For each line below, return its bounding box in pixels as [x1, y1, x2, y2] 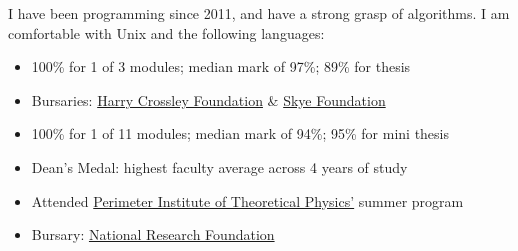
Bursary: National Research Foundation [31, 224, 275, 245]
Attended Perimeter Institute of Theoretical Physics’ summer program [31, 190, 464, 211]
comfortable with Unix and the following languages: [8, 22, 325, 43]
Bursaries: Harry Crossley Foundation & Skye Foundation [31, 89, 386, 110]
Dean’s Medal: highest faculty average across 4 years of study [31, 156, 408, 177]
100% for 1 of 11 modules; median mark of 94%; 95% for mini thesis [31, 123, 450, 144]
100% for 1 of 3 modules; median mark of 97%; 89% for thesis [31, 56, 411, 77]
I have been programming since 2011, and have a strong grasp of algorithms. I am [8, 3, 510, 23]
